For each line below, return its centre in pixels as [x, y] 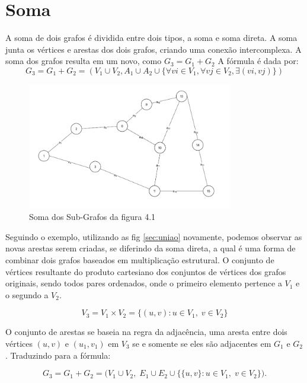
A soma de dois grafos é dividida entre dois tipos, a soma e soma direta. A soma [151, 38]
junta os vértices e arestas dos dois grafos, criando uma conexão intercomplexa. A [153, 49]
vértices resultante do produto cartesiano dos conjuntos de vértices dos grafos [146, 271]
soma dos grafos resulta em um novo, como [84, 61]
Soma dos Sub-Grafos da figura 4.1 [92, 217]
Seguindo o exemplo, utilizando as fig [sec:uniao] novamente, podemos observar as [154, 236]
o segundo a [27, 294]
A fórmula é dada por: [258, 61]
